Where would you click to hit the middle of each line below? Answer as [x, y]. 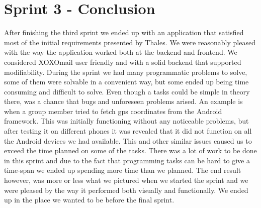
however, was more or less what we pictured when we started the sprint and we [126, 180]
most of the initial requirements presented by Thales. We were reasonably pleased [130, 42]
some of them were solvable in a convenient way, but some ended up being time [126, 82]
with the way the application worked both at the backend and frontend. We [121, 52]
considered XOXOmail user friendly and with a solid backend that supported [123, 62]
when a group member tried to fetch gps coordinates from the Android [113, 111]
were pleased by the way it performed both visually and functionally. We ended [126, 190]
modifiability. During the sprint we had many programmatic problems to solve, [126, 72]
